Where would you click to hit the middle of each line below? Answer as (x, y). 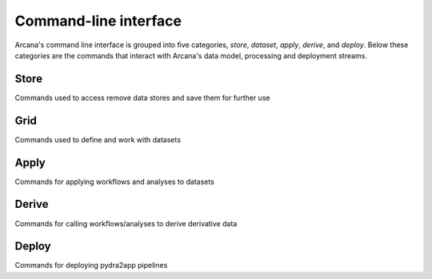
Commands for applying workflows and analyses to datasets (115, 181)
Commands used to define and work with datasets (98, 139)
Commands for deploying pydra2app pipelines (91, 265)
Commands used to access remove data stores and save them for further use (142, 98)
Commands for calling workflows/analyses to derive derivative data (126, 223)
